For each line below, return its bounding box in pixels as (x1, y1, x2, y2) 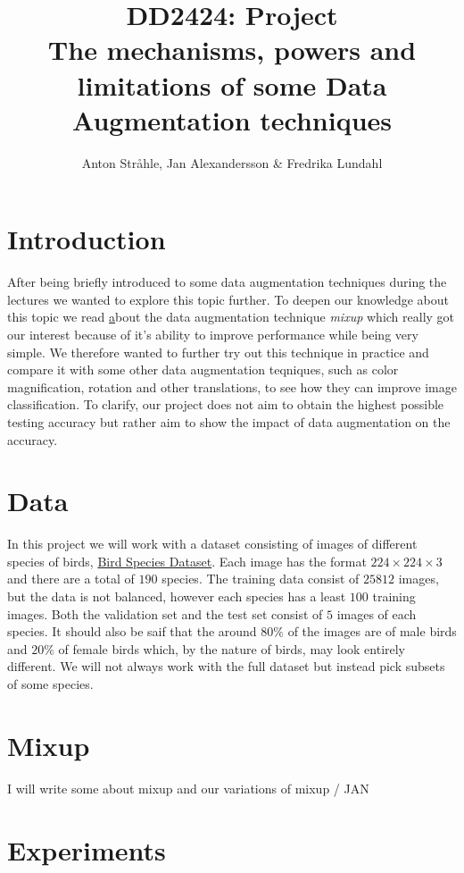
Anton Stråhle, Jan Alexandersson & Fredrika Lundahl (81, 153, 383, 172)
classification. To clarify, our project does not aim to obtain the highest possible (7, 395, 444, 414)
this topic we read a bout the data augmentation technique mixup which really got (7, 307, 455, 326)
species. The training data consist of (162, 569, 360, 588)
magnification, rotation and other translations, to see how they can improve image (7, 377, 457, 396)
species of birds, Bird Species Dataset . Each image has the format (7, 551, 367, 570)
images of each (336, 604, 417, 623)
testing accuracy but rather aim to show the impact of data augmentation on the (7, 412, 451, 431)
